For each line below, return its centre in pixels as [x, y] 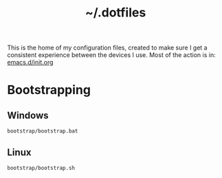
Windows [28, 115]
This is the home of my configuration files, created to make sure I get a [107, 48]
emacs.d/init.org [30, 63]
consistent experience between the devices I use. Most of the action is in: [111, 55]
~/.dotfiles [115, 13]
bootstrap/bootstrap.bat [43, 131]
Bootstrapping [49, 90]
